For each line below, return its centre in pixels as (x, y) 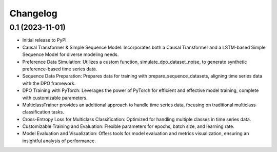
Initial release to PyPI (44, 40)
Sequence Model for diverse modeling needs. (71, 54)
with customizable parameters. (55, 98)
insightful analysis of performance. (59, 141)
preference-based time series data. (60, 69)
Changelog (33, 13)
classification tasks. (43, 112)
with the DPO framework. (49, 83)
